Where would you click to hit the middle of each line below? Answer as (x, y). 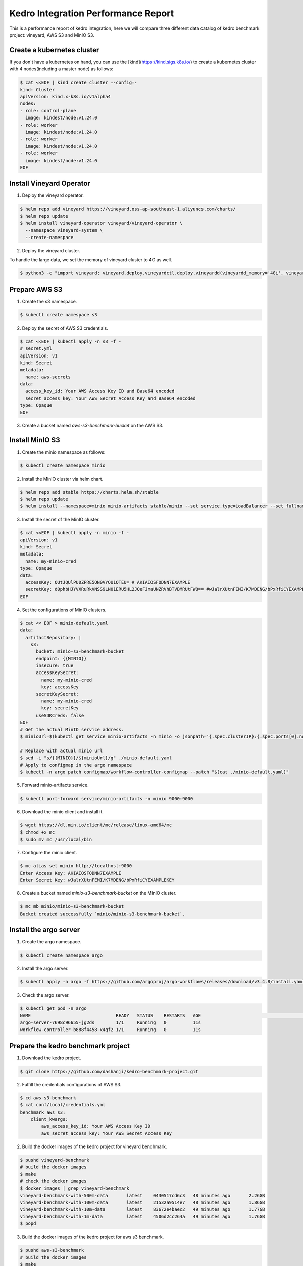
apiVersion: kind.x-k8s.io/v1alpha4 (65, 96)
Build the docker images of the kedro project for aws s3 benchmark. (93, 1237)
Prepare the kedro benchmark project (70, 1046)
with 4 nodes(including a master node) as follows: (61, 69)
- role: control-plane (48, 111)
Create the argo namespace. (52, 942)
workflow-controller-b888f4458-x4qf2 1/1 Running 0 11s (111, 1030)
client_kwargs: (49, 1119)
